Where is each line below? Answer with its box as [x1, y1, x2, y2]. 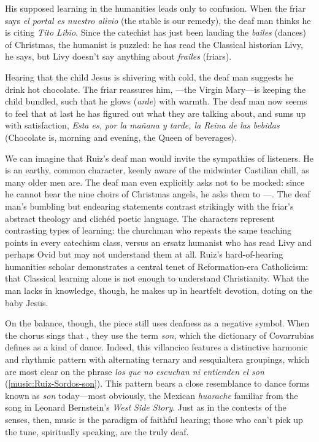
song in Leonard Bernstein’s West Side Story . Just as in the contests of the [5, 401, 286, 414]
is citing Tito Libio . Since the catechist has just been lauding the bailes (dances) [5, 26, 306, 39]
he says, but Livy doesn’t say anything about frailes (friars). [5, 50, 232, 63]
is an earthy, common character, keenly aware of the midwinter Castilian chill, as [5, 164, 309, 176]
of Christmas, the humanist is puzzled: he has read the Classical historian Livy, [5, 37, 303, 50]
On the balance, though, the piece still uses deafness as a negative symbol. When [5, 317, 310, 330]
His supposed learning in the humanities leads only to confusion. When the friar [5, 2, 306, 14]
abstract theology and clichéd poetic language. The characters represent [5, 211, 275, 224]
